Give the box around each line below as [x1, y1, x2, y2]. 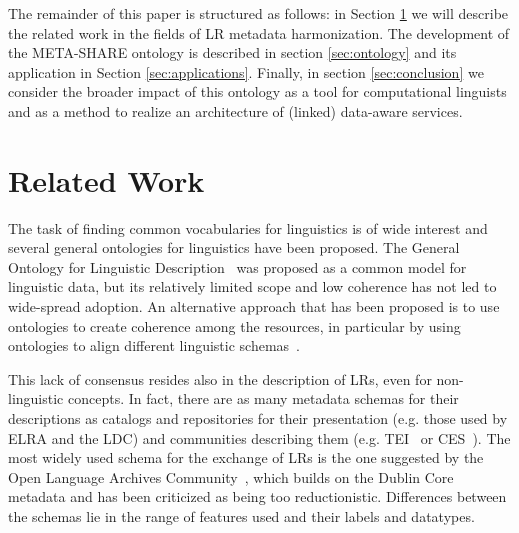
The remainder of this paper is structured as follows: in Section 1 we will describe [8, 3, 509, 23]
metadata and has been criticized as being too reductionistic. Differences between [8, 486, 507, 507]
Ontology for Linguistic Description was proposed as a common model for [8, 256, 467, 277]
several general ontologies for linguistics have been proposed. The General [8, 237, 460, 258]
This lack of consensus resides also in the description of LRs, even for [8, 368, 432, 389]
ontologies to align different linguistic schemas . [8, 335, 301, 356]
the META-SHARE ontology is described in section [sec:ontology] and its [8, 42, 457, 63]
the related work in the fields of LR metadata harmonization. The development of [8, 22, 510, 43]
